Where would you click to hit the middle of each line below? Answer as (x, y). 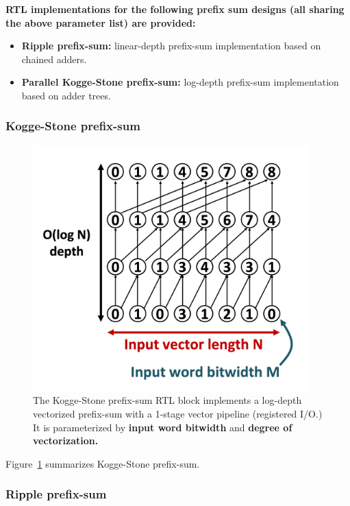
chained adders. (54, 59)
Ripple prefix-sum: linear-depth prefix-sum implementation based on (171, 46)
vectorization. (66, 441)
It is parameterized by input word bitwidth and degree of (163, 427)
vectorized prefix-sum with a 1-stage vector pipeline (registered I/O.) (178, 413)
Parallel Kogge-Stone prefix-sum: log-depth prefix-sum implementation (180, 82)
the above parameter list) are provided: (101, 22)
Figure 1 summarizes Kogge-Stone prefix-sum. (103, 463)
